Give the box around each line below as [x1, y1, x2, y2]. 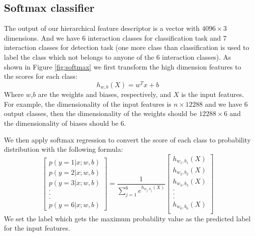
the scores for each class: [4, 71, 78, 81]
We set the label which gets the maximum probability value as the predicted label [4, 213, 251, 223]
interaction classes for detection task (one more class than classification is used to [4, 42, 249, 52]
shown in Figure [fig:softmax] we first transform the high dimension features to [4, 61, 241, 71]
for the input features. [4, 223, 70, 233]
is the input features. [181, 89, 244, 99]
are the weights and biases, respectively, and [38, 89, 171, 99]
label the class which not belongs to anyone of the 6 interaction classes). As [4, 51, 231, 62]
